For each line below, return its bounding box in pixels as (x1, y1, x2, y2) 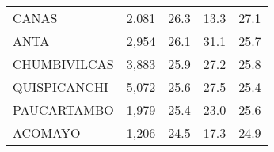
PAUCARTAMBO (13, 101, 114, 119)
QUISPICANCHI (13, 78, 108, 96)
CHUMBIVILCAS (13, 55, 114, 73)
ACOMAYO (13, 123, 81, 142)
